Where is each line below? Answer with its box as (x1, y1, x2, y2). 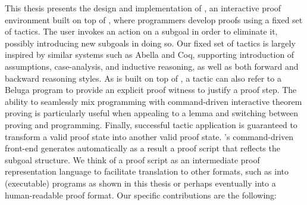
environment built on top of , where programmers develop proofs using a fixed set (5, 13, 303, 26)
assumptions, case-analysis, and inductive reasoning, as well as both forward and (5, 60, 299, 72)
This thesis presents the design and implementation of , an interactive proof (5, 2, 281, 14)
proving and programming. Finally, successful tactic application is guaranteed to (5, 118, 297, 131)
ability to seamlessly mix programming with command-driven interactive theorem (5, 95, 302, 107)
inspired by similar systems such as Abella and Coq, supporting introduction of (5, 48, 295, 61)
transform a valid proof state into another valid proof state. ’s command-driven (5, 130, 294, 142)
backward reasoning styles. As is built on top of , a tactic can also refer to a (5, 72, 281, 84)
